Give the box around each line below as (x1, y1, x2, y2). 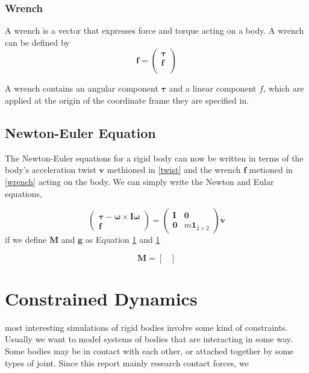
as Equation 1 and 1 (85, 233, 160, 246)
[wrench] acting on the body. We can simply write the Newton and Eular (5, 175, 274, 187)
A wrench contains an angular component (5, 82, 158, 95)
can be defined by (5, 36, 70, 48)
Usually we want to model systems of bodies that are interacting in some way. (5, 333, 293, 345)
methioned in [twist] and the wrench (107, 163, 241, 176)
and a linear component (169, 82, 257, 95)
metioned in (249, 163, 293, 176)
